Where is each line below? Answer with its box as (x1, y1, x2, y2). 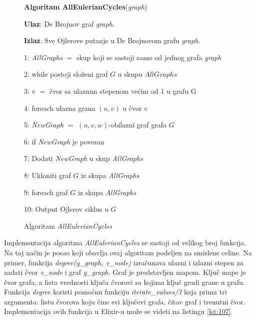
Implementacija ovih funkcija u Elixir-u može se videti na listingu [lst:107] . (4, 306, 233, 316)
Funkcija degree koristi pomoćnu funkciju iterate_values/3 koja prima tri (4, 286, 227, 297)
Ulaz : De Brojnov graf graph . (24, 18, 114, 29)
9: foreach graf (24, 187, 68, 197)
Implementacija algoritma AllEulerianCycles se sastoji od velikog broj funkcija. (4, 237, 246, 248)
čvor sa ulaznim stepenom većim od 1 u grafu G (49, 85, 196, 96)
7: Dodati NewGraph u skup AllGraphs (24, 153, 143, 164)
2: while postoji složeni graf (24, 69, 108, 79)
